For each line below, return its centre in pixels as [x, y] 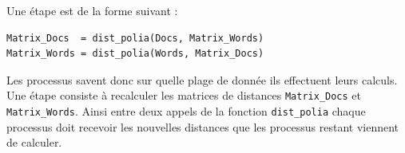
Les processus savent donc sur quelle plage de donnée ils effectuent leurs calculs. [202, 79]
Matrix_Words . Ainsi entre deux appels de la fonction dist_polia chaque [186, 111]
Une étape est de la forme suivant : [92, 10]
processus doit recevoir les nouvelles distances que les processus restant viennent [203, 126]
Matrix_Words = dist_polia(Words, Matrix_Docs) [135, 54]
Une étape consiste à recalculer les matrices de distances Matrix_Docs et [184, 95]
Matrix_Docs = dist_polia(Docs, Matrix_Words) [135, 38]
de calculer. [34, 142]
